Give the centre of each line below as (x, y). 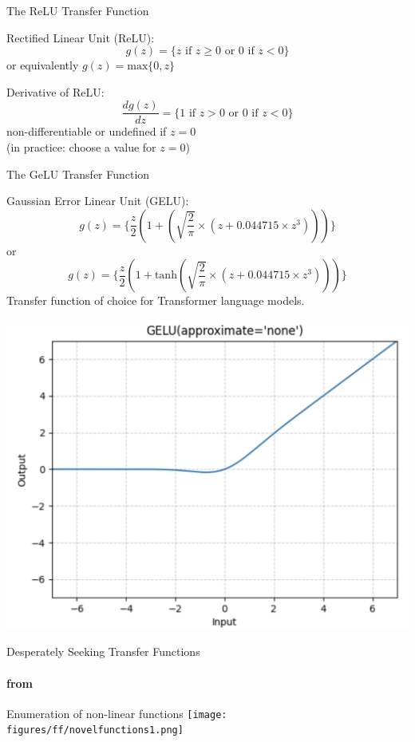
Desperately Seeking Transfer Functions (103, 651)
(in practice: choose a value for (81, 147)
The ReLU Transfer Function (78, 10)
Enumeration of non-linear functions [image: (117, 713)
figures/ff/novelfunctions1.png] (95, 730)
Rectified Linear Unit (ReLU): (81, 37)
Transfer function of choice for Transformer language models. (156, 300)
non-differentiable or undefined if (87, 131)
